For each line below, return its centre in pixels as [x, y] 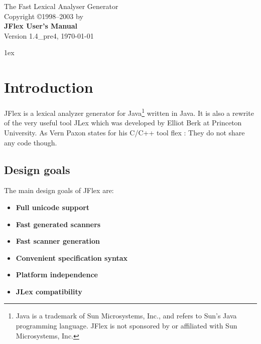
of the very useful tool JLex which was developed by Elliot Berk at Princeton [123, 123]
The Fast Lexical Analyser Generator [61, 6]
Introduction [49, 87]
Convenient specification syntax [72, 257]
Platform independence [57, 275]
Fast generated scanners [58, 224]
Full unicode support [53, 207]
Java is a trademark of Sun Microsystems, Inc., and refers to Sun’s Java [126, 316]
